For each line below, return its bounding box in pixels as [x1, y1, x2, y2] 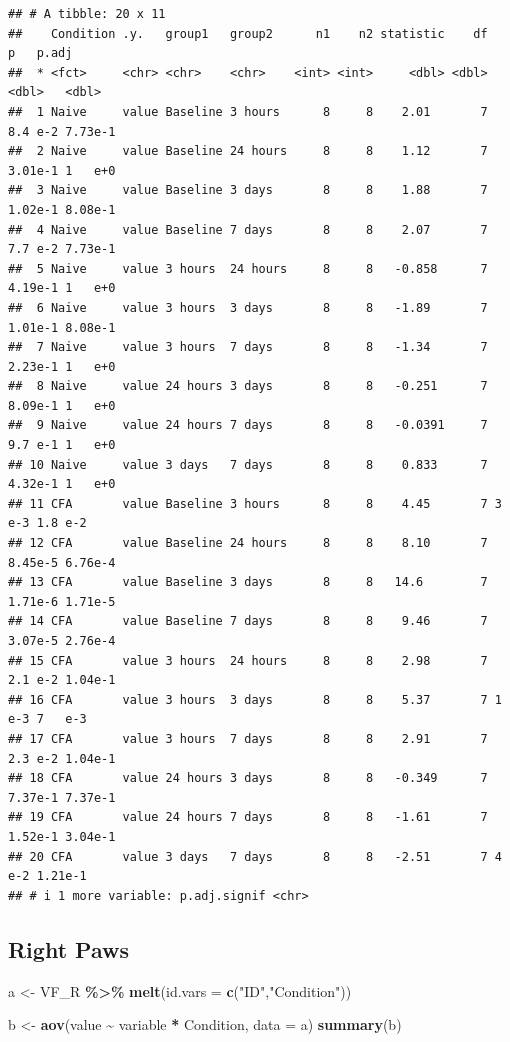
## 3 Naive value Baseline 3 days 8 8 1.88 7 [8, 183, 488, 198]
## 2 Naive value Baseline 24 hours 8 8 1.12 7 [8, 144, 488, 159]
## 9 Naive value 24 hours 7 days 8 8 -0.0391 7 [8, 418, 488, 433]
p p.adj [8, 46, 73, 61]
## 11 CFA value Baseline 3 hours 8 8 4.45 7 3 [8, 496, 502, 511]
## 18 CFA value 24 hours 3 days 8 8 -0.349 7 [8, 771, 488, 786]
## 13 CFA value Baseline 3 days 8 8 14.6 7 [8, 575, 488, 590]
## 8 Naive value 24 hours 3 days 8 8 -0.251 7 [8, 379, 488, 394]
